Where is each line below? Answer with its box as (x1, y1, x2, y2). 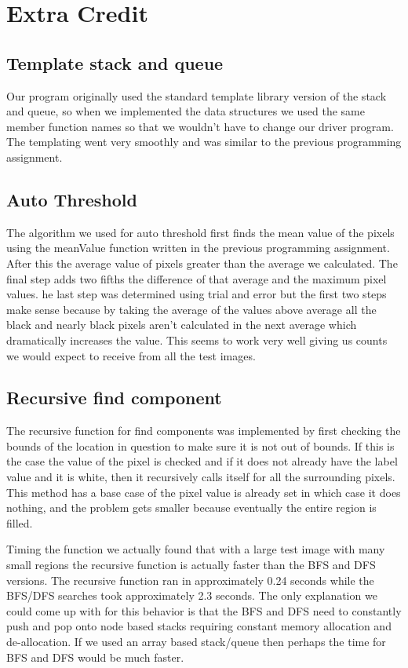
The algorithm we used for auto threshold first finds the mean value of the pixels (6, 224, 395, 240)
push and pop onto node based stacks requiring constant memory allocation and (6, 618, 392, 634)
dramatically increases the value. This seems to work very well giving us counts (6, 331, 388, 348)
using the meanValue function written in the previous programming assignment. (6, 239, 390, 256)
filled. (6, 514, 33, 531)
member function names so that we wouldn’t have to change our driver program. (6, 118, 394, 134)
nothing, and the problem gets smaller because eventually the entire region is (6, 499, 377, 516)
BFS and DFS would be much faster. (6, 648, 184, 665)
